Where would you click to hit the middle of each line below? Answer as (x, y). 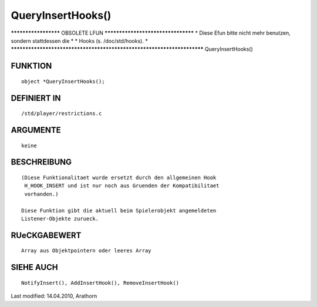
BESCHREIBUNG (41, 162)
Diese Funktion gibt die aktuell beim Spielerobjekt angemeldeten (119, 210)
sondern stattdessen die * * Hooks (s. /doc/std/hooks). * (79, 41)
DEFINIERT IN (36, 98)
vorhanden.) (41, 194)
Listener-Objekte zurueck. (60, 218)
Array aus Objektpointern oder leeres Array (87, 251)
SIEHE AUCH (34, 267)
